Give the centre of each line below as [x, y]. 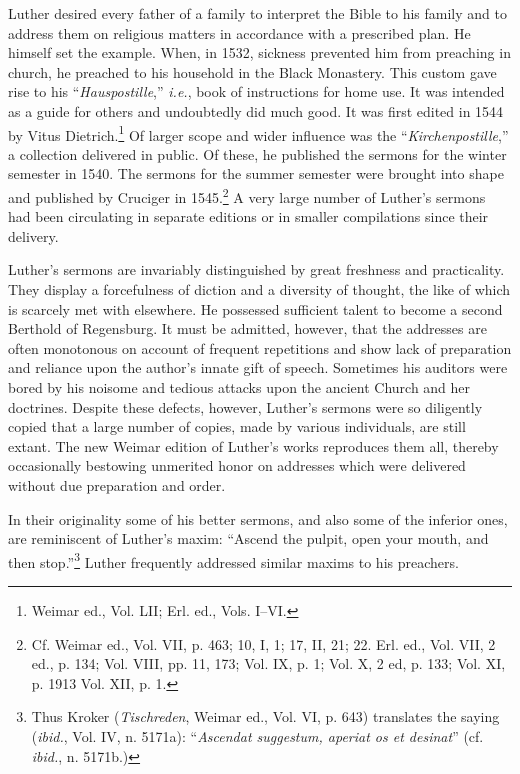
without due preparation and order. [117, 484]
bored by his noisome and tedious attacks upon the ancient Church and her [239, 387]
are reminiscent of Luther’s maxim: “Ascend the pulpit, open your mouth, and [248, 538]
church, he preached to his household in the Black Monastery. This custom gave [252, 71]
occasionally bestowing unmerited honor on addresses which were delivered [237, 465]
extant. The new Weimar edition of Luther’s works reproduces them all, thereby [253, 445]
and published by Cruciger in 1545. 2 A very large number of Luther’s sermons [247, 195]
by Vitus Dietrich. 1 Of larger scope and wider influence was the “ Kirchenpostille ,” [258, 133]
